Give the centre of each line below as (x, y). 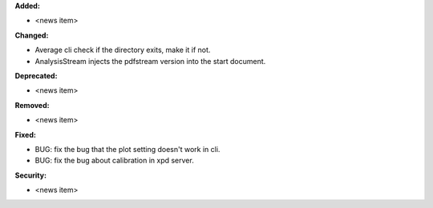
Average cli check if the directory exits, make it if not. (123, 50)
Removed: (32, 105)
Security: (31, 175)
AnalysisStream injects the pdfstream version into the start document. (150, 61)
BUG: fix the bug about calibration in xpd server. (114, 161)
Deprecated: (36, 75)
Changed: (32, 35)
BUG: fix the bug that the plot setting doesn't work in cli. (127, 149)
